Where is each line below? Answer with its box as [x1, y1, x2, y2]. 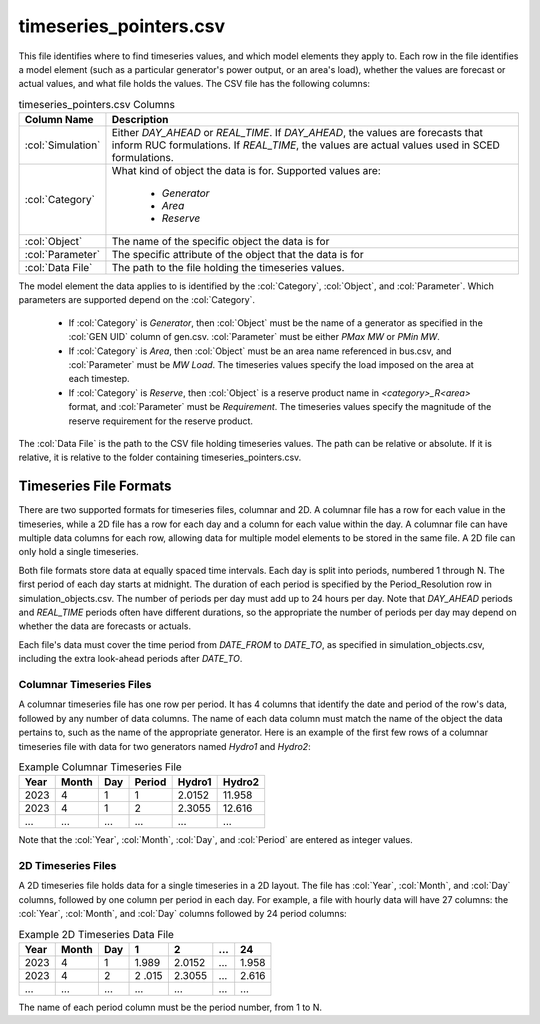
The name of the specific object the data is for [111, 235, 330, 249]
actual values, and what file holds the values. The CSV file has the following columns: [18, 78, 370, 90]
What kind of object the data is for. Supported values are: [111, 164, 382, 178]
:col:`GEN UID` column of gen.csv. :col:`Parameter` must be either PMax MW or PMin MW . [68, 331, 440, 343]
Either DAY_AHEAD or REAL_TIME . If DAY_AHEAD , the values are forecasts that [111, 126, 484, 140]
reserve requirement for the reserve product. [68, 415, 254, 427]
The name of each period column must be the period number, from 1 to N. [18, 1001, 323, 1013]
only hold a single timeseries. [18, 546, 139, 558]
